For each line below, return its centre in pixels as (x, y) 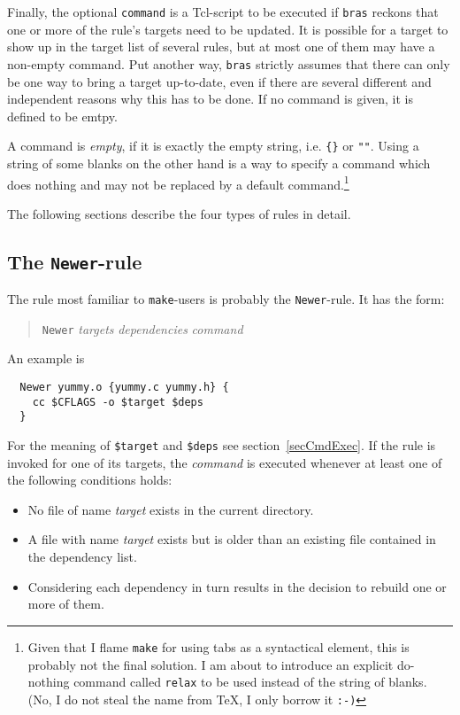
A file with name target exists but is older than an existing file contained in (232, 539)
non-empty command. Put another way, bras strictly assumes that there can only (229, 63)
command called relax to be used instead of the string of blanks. (250, 682)
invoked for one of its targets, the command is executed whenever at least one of (225, 462)
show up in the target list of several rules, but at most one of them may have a (221, 47)
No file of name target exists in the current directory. (171, 509)
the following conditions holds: (90, 480)
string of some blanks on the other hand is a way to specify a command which (219, 163)
